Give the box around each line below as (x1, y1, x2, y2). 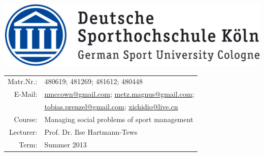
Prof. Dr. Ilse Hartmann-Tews (44, 126, 138, 137)
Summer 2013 (44, 139, 87, 149)
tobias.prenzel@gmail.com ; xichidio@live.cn (44, 101, 178, 112)
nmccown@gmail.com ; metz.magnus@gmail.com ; (44, 89, 194, 99)
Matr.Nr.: (8, 76, 38, 87)
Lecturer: (9, 126, 38, 137)
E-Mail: (14, 89, 38, 99)
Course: (14, 113, 38, 124)
